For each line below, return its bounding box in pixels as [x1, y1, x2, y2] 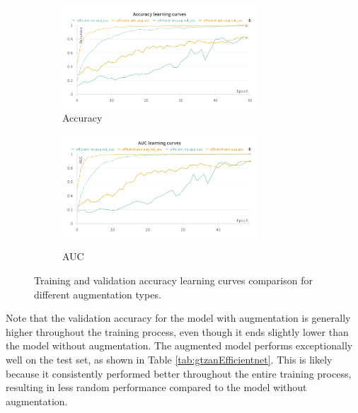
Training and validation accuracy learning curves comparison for [34, 272, 313, 287]
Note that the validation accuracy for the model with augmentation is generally [6, 310, 351, 325]
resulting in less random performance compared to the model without [6, 380, 307, 395]
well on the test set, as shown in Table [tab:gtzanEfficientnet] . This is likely [6, 351, 333, 366]
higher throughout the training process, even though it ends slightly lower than [6, 324, 349, 339]
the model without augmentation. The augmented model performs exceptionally [6, 338, 353, 353]
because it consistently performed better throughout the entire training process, [6, 366, 352, 380]
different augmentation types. [34, 286, 161, 301]
